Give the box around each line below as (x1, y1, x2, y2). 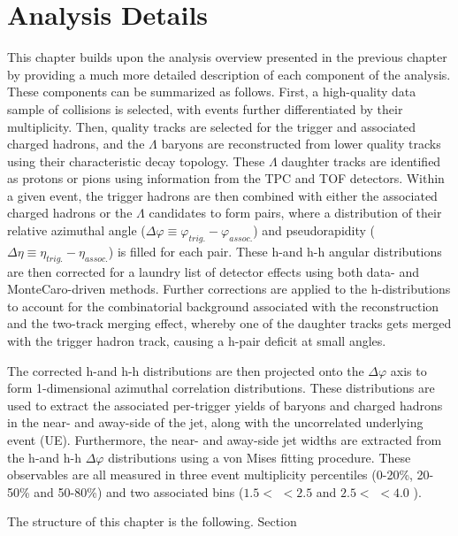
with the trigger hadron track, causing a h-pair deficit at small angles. (7, 332, 386, 350)
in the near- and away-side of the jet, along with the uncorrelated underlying (7, 413, 424, 432)
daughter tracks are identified (281, 151, 441, 170)
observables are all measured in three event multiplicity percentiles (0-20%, (7, 465, 413, 484)
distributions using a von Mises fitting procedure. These (108, 448, 411, 466)
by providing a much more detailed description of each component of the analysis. (7, 65, 451, 83)
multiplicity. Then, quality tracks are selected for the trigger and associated (7, 117, 416, 135)
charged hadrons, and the (7, 134, 145, 153)
